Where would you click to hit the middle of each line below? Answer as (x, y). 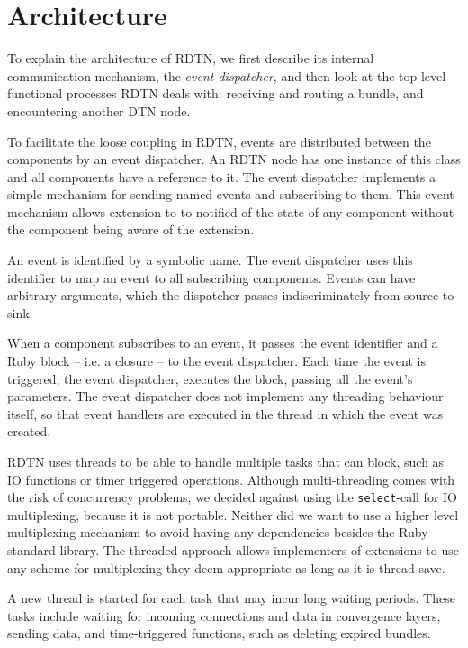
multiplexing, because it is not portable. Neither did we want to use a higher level (233, 514)
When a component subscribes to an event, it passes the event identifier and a (223, 343)
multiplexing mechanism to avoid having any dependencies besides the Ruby (218, 532)
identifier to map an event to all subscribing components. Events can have (211, 277)
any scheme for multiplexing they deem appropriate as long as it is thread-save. (226, 567)
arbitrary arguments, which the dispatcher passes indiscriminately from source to (231, 295)
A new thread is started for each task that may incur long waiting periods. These (231, 598)
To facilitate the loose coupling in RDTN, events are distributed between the (219, 141)
